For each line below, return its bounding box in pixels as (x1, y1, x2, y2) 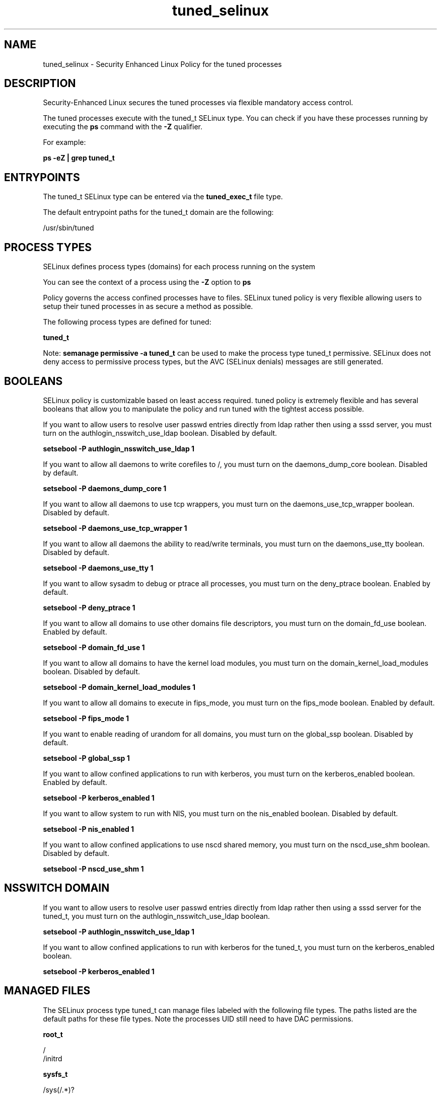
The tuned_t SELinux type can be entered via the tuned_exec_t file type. (43, 192, 283, 201)
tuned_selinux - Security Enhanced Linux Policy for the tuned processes (43, 59, 282, 68)
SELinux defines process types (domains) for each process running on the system (43, 262, 316, 271)
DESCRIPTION (4, 77, 76, 90)
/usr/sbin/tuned (43, 223, 94, 232)
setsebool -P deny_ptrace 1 (43, 603, 135, 612)
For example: (43, 138, 86, 147)
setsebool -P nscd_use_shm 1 (43, 864, 144, 873)
